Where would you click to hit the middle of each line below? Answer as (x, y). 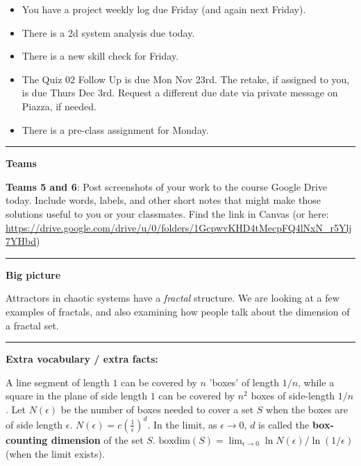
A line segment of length (58, 382)
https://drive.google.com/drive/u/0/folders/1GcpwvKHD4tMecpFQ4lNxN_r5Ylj (179, 227)
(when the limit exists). (55, 453)
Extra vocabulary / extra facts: (82, 359)
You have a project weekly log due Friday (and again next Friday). (164, 9)
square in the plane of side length (76, 396)
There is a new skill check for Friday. (100, 56)
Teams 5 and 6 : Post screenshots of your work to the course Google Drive (167, 186)
